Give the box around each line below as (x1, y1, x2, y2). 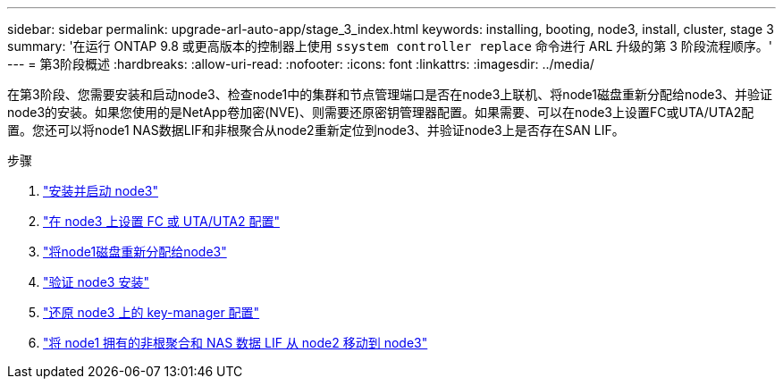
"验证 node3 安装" (43, 274, 149, 289)
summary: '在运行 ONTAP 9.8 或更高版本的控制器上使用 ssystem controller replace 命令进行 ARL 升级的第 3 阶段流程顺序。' (7, 38, 773, 54)
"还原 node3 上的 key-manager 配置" (43, 305, 260, 320)
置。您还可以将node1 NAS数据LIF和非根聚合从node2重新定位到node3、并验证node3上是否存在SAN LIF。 (7, 122, 625, 138)
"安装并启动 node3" (43, 183, 159, 198)
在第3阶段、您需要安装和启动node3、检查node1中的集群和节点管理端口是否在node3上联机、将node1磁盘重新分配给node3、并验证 (7, 87, 773, 102)
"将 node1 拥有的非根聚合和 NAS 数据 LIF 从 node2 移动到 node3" (43, 335, 428, 350)
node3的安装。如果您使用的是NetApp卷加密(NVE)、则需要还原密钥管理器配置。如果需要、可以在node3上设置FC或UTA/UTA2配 (7, 105, 754, 120)
